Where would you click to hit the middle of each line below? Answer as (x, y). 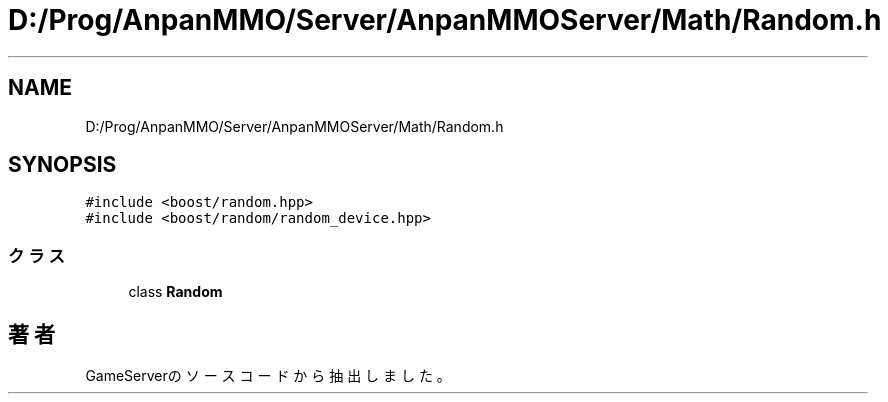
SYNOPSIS (62, 165)
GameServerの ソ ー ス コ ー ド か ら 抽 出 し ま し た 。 (268, 376)
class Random (175, 292)
